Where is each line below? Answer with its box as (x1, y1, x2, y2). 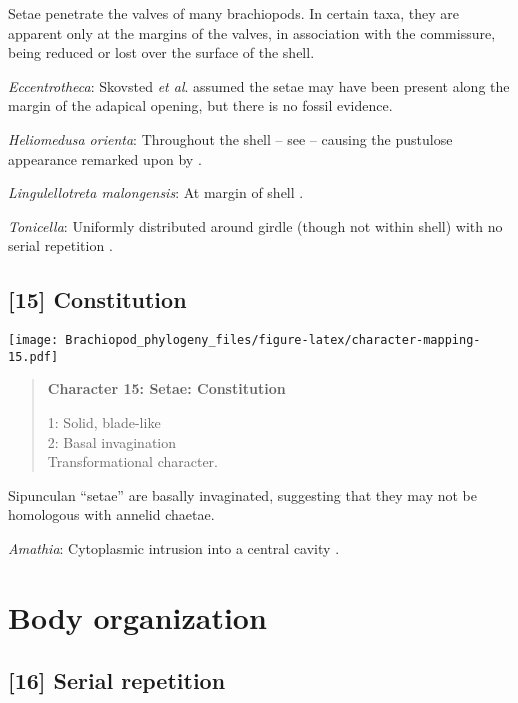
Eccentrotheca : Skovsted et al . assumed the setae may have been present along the (8, 75, 510, 96)
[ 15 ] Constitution (8, 284, 187, 315)
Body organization (8, 596, 267, 637)
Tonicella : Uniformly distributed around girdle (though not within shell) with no (8, 215, 503, 236)
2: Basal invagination (47, 431, 177, 452)
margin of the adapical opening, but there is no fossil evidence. (8, 95, 393, 116)
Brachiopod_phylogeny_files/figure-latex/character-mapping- (65, 333, 481, 348)
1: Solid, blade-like (47, 412, 161, 433)
